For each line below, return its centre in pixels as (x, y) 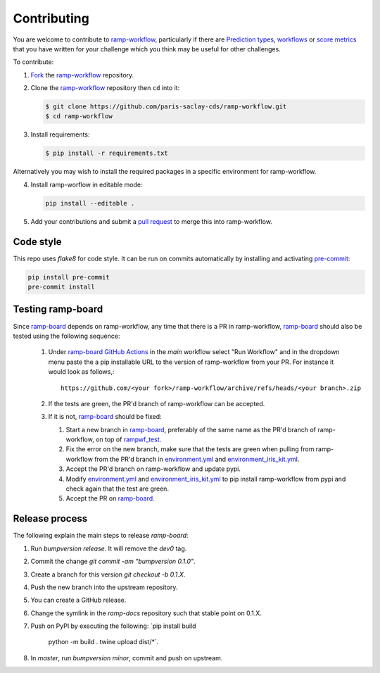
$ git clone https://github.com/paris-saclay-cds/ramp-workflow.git (166, 107)
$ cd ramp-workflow (79, 117)
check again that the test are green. (117, 489)
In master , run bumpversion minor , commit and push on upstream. (127, 658)
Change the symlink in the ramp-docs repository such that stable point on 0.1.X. (146, 613)
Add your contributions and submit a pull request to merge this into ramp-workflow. (151, 221)
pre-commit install (61, 287)
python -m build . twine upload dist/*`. (103, 642)
